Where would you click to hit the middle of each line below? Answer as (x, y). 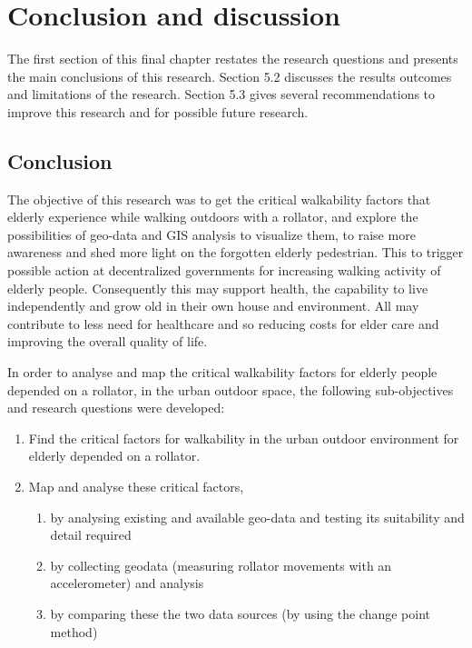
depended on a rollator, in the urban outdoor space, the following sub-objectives (231, 389)
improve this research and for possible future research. (158, 111)
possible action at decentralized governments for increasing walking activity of (224, 270)
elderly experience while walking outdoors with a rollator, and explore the (213, 217)
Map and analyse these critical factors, (136, 487)
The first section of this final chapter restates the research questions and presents (233, 59)
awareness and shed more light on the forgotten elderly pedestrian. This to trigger (236, 252)
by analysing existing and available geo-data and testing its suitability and (257, 517)
